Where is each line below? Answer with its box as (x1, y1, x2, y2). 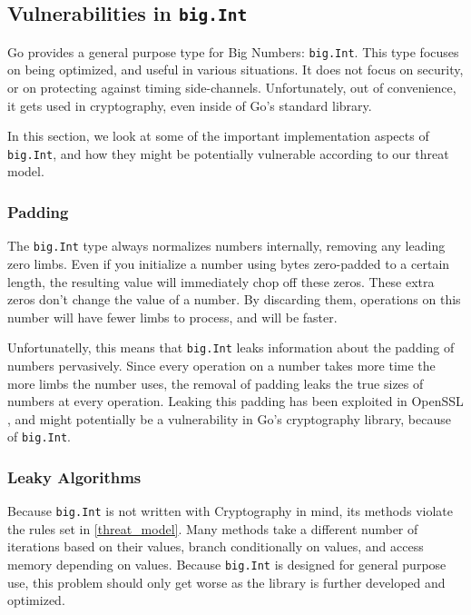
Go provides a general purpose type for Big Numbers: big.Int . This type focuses (7, 42, 459, 61)
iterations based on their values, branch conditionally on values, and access (7, 537, 424, 556)
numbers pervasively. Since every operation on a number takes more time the (7, 355, 436, 374)
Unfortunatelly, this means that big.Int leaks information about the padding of (7, 338, 455, 357)
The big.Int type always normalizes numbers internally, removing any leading (7, 236, 446, 255)
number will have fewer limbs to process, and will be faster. (7, 307, 338, 326)
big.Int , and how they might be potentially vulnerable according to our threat (7, 144, 449, 163)
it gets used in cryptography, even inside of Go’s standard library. (7, 95, 372, 114)
